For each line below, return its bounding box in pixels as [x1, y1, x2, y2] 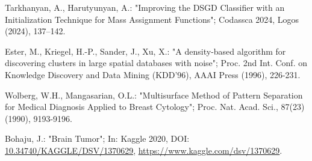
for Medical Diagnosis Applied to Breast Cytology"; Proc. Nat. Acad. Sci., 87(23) [5, 100, 305, 113]
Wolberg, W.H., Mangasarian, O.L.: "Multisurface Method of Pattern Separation [5, 88, 303, 101]
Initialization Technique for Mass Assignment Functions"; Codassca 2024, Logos [5, 13, 299, 25]
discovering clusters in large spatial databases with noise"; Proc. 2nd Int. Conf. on [5, 56, 307, 69]
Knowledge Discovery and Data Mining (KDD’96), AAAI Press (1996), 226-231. [5, 68, 301, 80]
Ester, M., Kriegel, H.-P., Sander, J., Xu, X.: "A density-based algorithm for [5, 44, 286, 57]
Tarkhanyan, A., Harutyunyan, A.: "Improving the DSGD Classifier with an [5, 1, 285, 13]
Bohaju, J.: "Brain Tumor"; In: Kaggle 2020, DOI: [5, 132, 190, 145]
